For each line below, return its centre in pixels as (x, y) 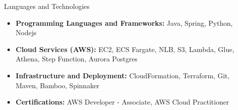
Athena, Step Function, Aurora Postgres (76, 59)
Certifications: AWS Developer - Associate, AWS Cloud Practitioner (122, 102)
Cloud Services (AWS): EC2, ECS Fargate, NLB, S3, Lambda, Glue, (125, 49)
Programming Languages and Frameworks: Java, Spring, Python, (124, 23)
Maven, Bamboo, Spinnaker (57, 85)
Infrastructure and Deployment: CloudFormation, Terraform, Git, (122, 75)
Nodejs (26, 32)
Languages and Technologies (47, 6)
